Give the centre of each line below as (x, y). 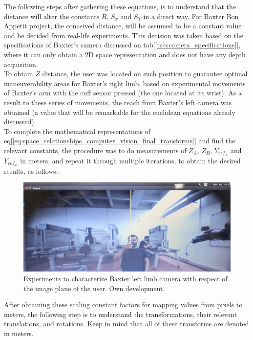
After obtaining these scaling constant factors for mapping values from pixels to (123, 305)
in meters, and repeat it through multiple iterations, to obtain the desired (130, 160)
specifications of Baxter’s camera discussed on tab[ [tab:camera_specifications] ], (122, 45)
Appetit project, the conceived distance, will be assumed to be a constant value (123, 26)
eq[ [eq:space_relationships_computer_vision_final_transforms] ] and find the (120, 141)
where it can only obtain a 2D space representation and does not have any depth (125, 54)
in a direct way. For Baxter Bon (191, 16)
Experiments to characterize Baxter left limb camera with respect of (126, 278)
